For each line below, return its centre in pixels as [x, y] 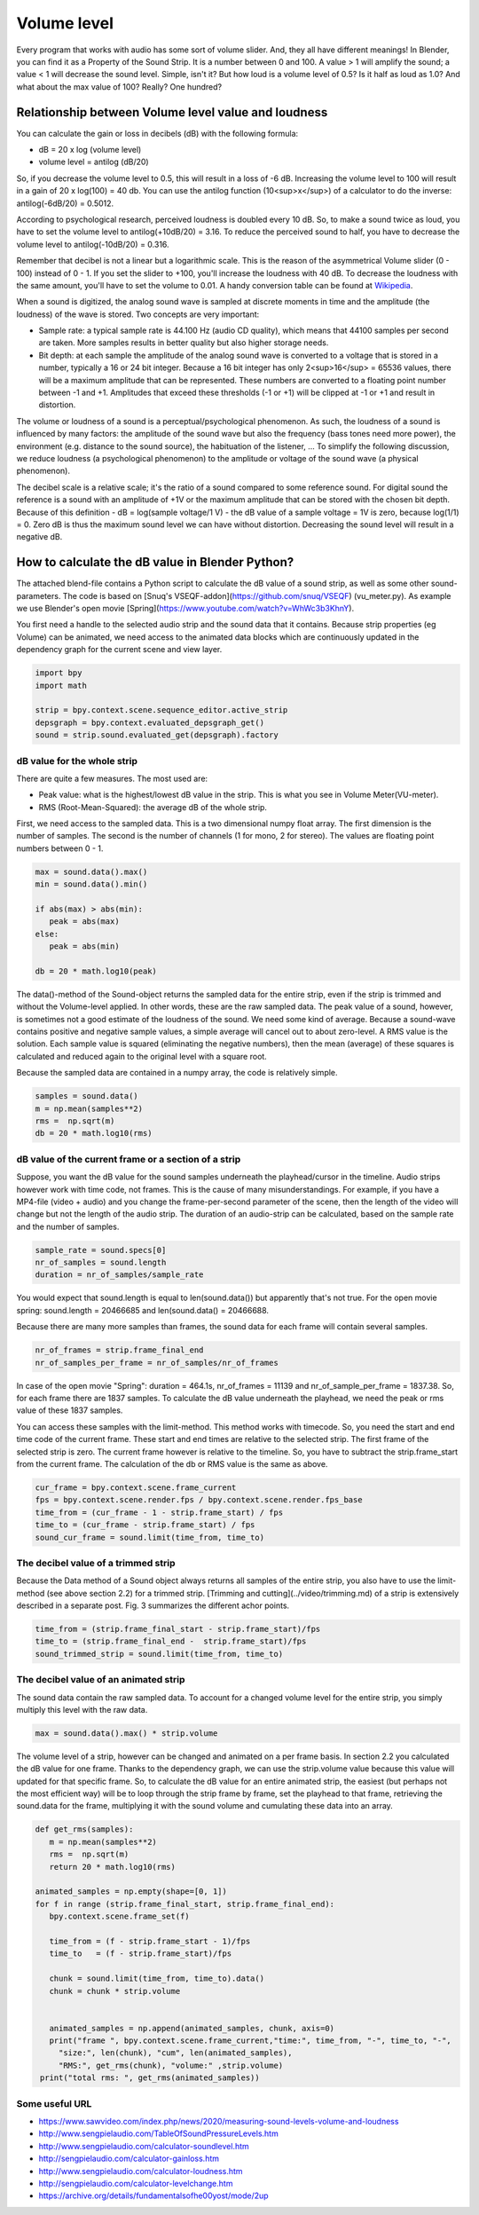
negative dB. [39, 537]
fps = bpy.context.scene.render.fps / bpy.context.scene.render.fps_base [199, 1500]
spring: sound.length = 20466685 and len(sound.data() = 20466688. [143, 1310]
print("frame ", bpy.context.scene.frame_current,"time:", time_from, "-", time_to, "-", [250, 2041]
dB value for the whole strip [77, 761]
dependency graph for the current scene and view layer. [119, 650]
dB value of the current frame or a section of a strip [129, 1159]
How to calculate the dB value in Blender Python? [155, 562]
